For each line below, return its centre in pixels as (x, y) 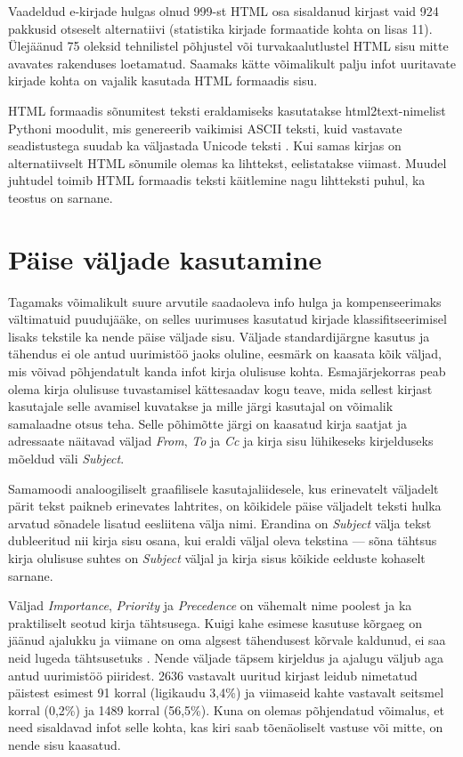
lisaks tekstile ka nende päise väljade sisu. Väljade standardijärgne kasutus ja (219, 336)
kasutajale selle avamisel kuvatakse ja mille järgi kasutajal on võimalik (201, 406)
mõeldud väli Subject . (66, 458)
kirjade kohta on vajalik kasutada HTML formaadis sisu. (163, 81)
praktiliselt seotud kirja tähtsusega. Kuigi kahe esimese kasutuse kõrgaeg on (215, 622)
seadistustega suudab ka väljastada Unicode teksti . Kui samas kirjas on (205, 145)
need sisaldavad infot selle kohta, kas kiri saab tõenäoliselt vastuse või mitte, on (226, 727)
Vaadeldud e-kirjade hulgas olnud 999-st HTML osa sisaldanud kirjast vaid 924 (223, 11)
